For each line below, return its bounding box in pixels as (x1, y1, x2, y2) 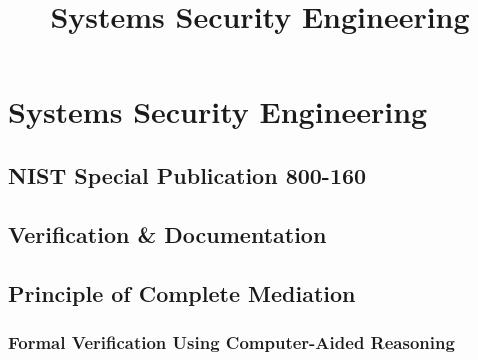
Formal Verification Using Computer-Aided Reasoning (8, 329, 455, 354)
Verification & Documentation (8, 218, 327, 249)
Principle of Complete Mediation (8, 277, 356, 308)
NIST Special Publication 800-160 (8, 159, 367, 190)
